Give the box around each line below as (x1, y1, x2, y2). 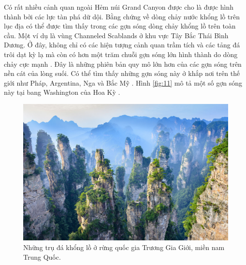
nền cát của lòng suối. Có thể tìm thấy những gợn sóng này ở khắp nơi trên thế (4, 68, 240, 78)
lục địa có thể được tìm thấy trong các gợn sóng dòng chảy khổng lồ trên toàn (4, 21, 236, 31)
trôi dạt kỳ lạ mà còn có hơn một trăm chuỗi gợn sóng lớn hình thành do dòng (4, 49, 238, 59)
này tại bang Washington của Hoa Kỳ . (4, 87, 120, 97)
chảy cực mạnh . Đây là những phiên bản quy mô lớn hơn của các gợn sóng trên (4, 59, 242, 69)
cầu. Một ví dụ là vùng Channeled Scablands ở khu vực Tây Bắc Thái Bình (4, 30, 229, 40)
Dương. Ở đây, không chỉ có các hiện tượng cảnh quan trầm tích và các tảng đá (4, 40, 240, 50)
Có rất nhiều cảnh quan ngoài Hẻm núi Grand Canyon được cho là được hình (4, 2, 234, 12)
